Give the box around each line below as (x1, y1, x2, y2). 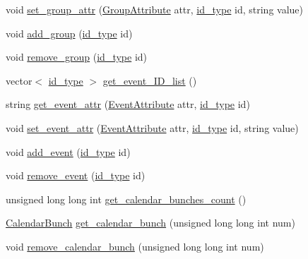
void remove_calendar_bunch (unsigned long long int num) (6, 239, 264, 253)
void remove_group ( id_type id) (6, 49, 148, 64)
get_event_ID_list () (102, 73, 197, 88)
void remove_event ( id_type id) (6, 168, 146, 183)
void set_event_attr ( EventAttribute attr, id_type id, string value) (6, 120, 299, 135)
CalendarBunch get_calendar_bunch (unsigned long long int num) (6, 215, 295, 230)
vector (6, 73, 32, 88)
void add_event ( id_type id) (6, 144, 131, 159)
